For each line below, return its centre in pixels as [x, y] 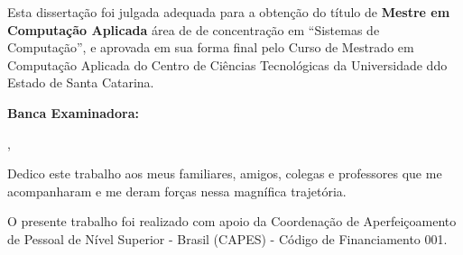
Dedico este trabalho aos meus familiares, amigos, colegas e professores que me [225, 173]
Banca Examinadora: [74, 112]
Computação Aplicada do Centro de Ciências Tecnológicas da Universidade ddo [227, 64]
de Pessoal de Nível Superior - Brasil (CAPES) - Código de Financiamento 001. [227, 238]
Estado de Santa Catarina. [81, 82]
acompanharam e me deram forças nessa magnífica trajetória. [177, 191]
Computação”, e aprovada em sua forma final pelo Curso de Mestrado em [211, 47]
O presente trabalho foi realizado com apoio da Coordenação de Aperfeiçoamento [232, 221]
